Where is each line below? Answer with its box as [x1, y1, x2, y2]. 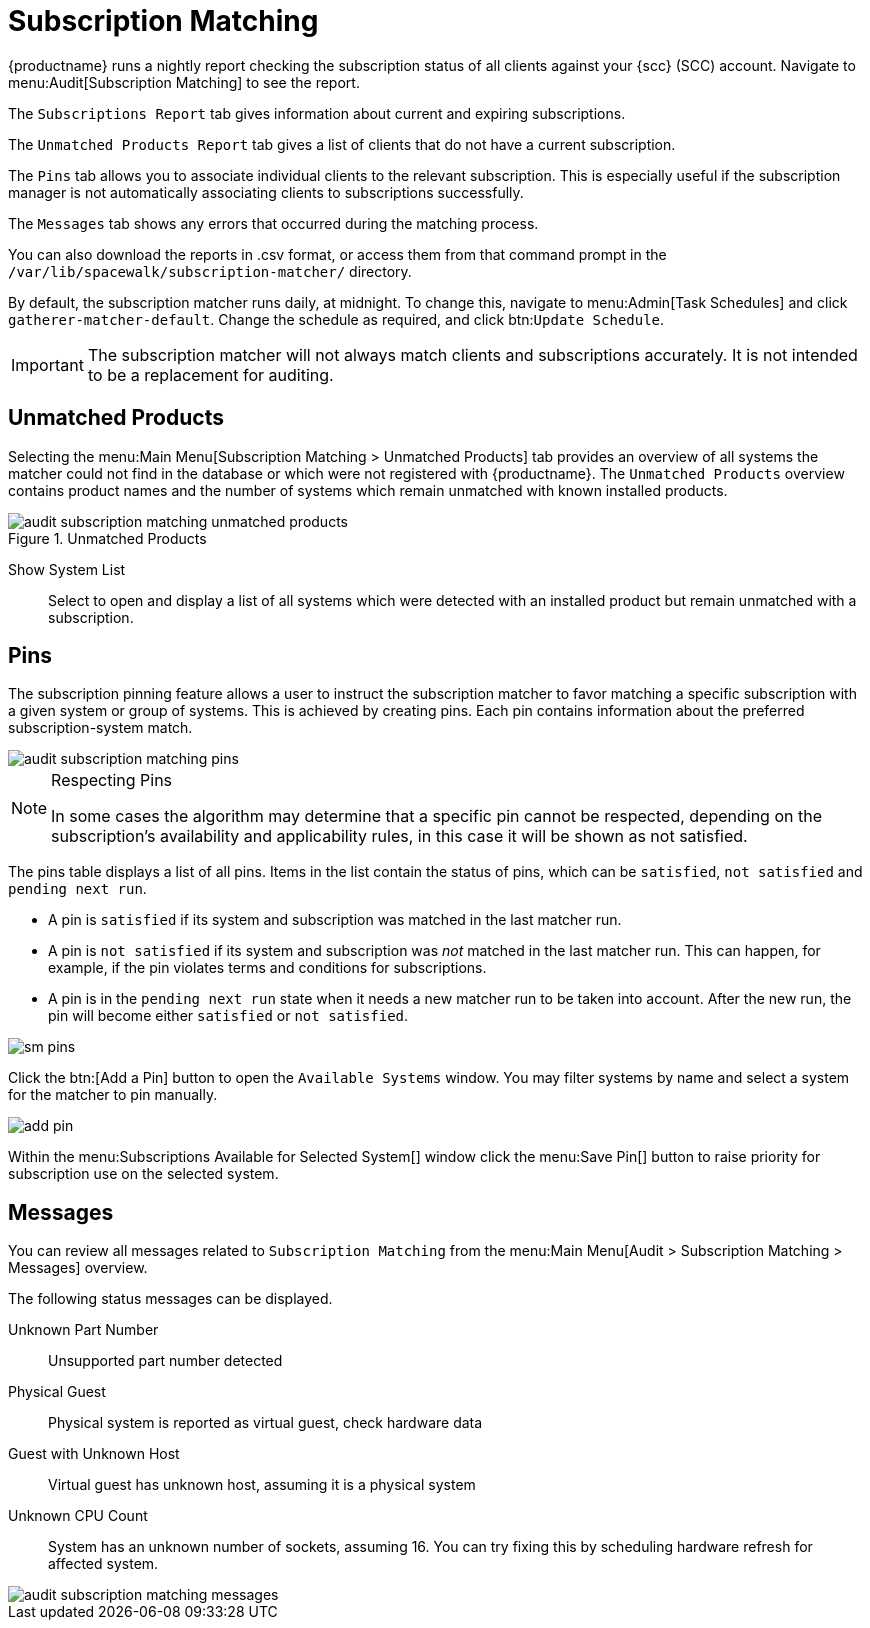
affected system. [48, 1555, 159, 1573]
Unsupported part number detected [48, 1352, 283, 1370]
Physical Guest [8, 1383, 106, 1401]
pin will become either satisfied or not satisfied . [48, 1007, 409, 1025]
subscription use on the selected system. [8, 1165, 279, 1183]
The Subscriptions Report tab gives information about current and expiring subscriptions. [8, 104, 626, 122]
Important [11, 354, 84, 375]
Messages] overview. [8, 1259, 148, 1277]
